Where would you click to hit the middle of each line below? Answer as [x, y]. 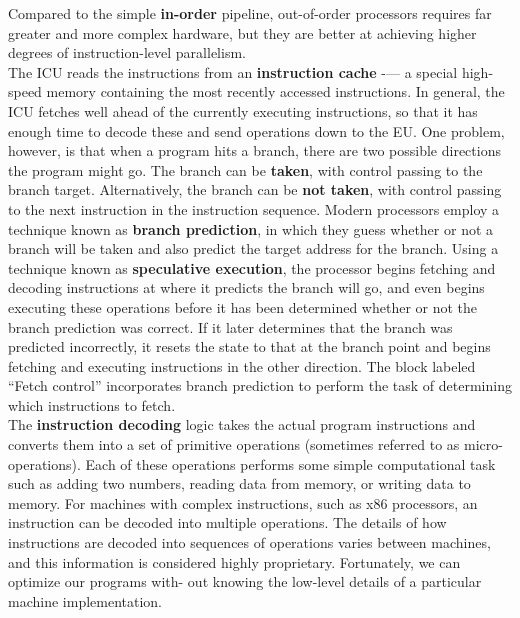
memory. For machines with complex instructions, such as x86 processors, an [243, 502]
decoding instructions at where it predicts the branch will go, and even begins [246, 287]
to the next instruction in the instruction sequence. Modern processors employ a [254, 208]
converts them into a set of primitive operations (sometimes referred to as [234, 444]
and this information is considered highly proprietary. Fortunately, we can [234, 561]
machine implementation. [85, 600]
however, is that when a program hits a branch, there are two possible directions [254, 150]
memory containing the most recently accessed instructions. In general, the [275, 91]
